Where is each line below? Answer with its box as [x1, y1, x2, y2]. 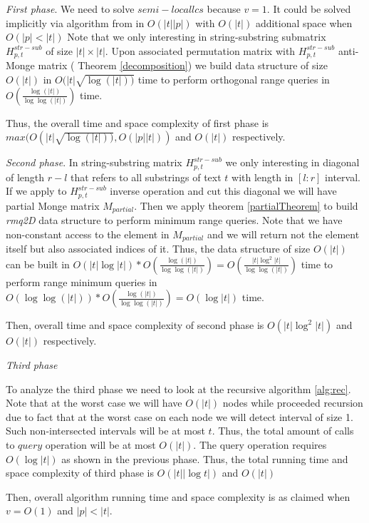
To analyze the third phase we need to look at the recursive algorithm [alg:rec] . [6, 381, 351, 396]
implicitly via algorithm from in [6, 15, 145, 30]
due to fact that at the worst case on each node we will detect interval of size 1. [6, 409, 353, 424]
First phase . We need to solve [6, 1, 135, 16]
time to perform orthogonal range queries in [137, 71, 330, 86]
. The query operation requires [193, 437, 327, 452]
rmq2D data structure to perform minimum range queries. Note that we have [6, 213, 343, 228]
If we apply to [6, 183, 67, 198]
